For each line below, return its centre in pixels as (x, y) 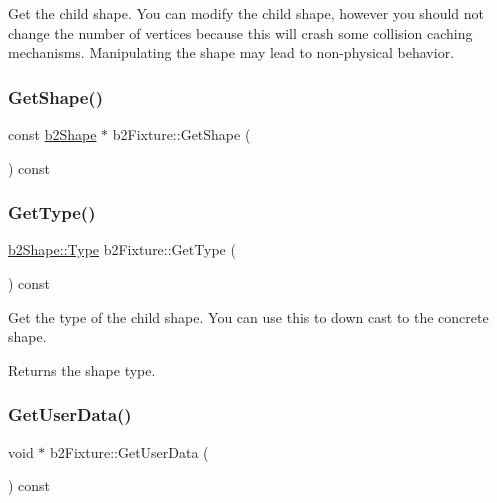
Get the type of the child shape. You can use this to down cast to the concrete (248, 316)
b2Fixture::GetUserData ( (129, 451)
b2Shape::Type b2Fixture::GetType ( (122, 249)
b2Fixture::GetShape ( (181, 134)
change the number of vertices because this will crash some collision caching (240, 32)
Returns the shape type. (82, 369)
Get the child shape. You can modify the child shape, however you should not (246, 13)
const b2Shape (52, 134)
